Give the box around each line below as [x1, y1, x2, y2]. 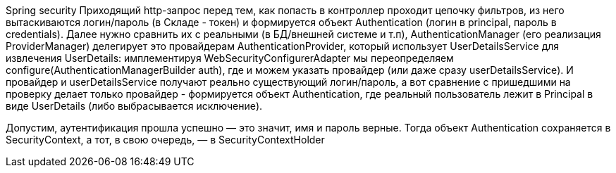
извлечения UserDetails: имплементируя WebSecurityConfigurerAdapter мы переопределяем [6, 52, 454, 64]
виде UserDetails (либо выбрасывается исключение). [6, 100, 263, 112]
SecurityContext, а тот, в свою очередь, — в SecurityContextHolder [6, 134, 325, 146]
